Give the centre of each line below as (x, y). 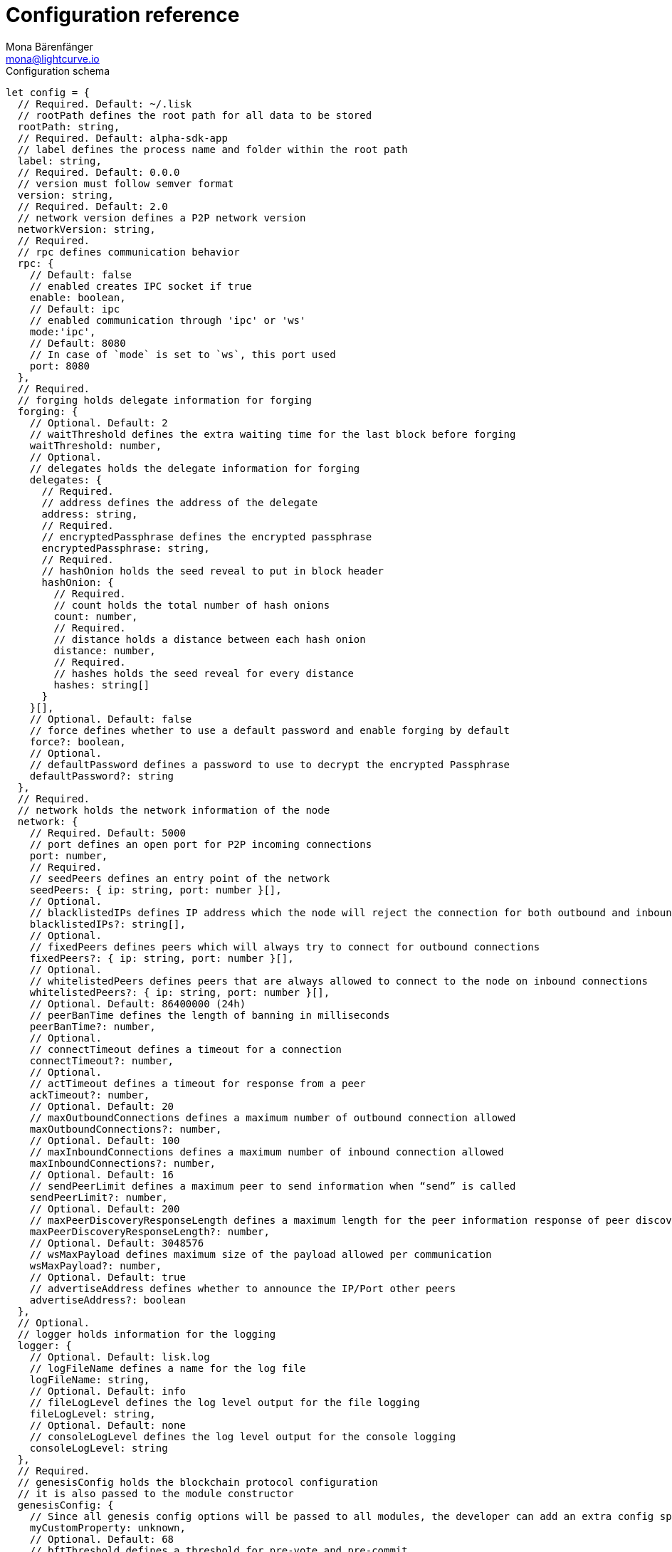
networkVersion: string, (86, 229)
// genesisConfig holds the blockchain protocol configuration (198, 1482)
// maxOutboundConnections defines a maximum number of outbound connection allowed (273, 1117)
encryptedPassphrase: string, (126, 548)
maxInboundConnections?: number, (123, 1163)
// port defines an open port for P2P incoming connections (201, 844)
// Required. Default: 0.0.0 (99, 172)
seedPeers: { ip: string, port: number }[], (156, 890)
